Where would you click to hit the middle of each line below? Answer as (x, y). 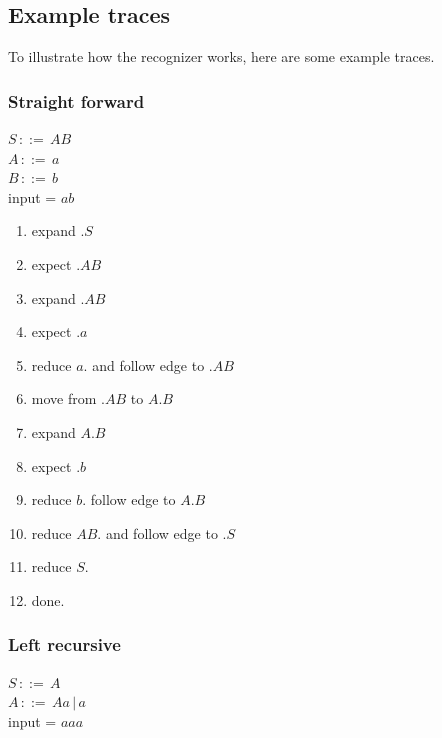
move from (64, 398)
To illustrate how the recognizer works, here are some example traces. (221, 56)
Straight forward (76, 100)
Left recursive (64, 644)
